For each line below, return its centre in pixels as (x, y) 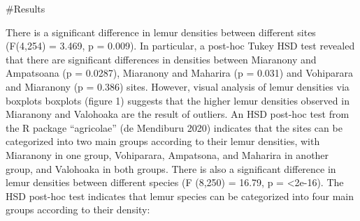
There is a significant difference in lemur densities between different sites (161, 32)
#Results (26, 8)
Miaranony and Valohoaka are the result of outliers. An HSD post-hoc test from (178, 114)
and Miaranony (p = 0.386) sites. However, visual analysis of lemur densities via (178, 86)
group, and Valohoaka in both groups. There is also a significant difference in (171, 168)
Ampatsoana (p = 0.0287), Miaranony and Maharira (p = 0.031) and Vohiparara (179, 73)
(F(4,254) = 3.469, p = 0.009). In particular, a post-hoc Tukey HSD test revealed (180, 46)
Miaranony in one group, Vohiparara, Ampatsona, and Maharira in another (167, 154)
